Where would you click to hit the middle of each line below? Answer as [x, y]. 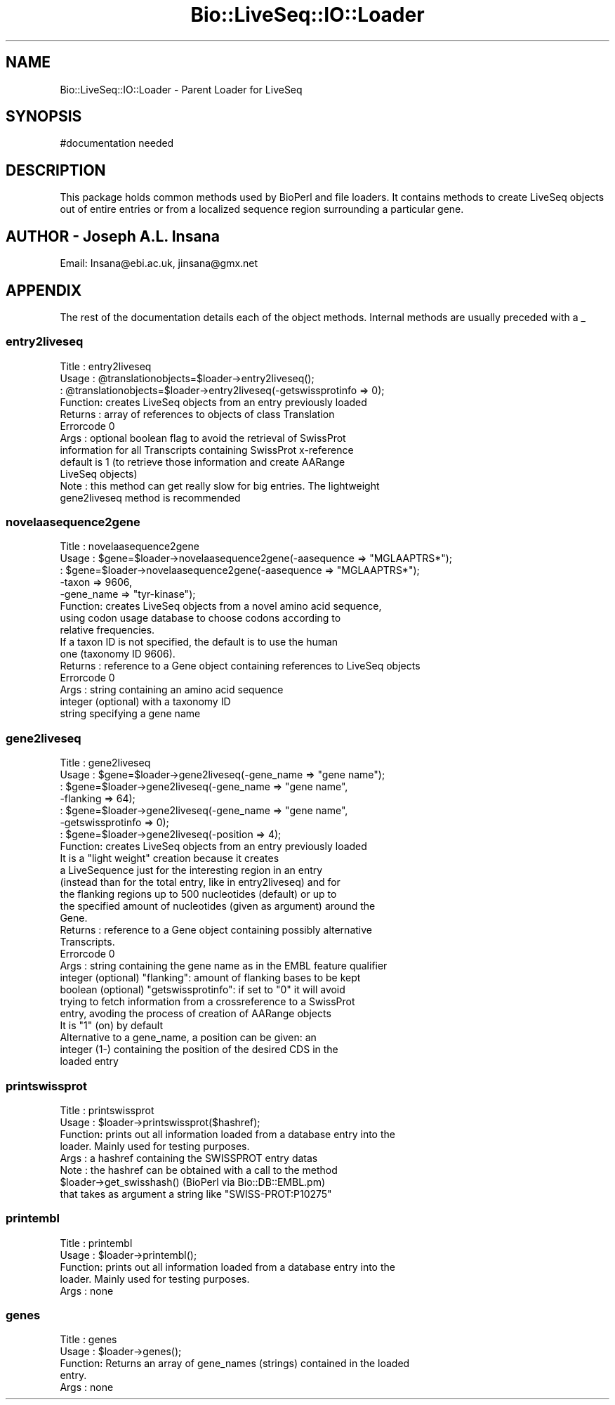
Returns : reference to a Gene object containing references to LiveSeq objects [240, 666]
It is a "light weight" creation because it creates [170, 858]
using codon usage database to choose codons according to [200, 618]
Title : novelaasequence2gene [130, 547]
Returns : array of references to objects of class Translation [197, 414]
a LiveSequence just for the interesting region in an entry [191, 870]
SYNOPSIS [44, 117]
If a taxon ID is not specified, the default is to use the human [199, 642]
